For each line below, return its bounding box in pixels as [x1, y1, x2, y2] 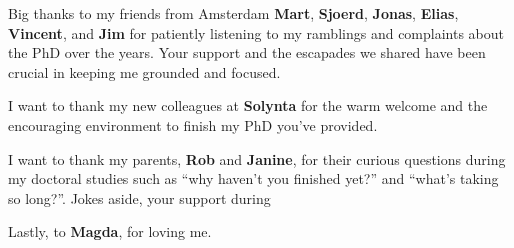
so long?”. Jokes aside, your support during [8, 187, 271, 208]
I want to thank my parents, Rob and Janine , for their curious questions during [8, 148, 506, 169]
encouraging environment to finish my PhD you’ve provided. [8, 114, 378, 135]
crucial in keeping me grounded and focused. [8, 61, 281, 82]
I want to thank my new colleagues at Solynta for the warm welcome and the [8, 95, 488, 116]
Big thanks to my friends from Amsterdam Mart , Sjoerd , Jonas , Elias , [8, 3, 459, 23]
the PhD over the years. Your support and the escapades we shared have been [8, 42, 486, 63]
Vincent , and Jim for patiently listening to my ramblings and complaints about [8, 22, 504, 43]
